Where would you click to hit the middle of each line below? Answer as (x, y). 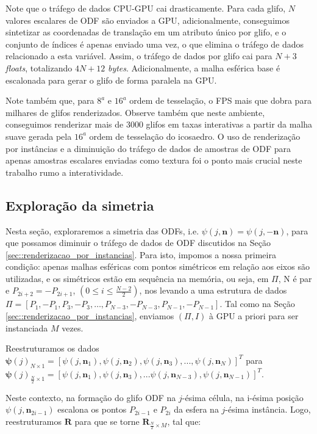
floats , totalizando (39, 67)
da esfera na (196, 409)
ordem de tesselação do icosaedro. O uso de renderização (195, 136)
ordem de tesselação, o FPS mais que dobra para (220, 100)
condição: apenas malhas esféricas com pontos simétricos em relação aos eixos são (158, 266)
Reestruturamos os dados (52, 348)
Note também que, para (50, 100)
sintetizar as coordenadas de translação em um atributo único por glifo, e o (146, 32)
